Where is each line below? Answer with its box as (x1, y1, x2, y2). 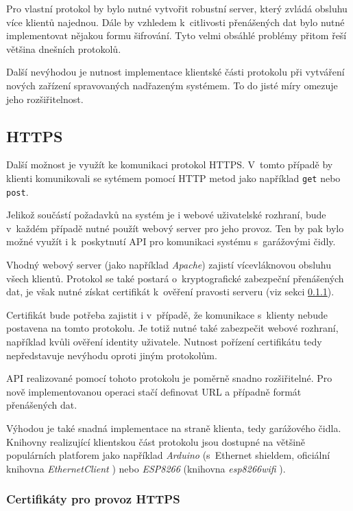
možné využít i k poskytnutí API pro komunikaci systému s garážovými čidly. (6, 234, 336, 249)
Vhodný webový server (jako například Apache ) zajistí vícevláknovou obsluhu (6, 258, 332, 272)
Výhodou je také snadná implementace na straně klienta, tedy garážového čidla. (6, 420, 341, 435)
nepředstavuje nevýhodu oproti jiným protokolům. (6, 348, 217, 362)
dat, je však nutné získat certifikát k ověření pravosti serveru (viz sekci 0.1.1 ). (6, 284, 334, 299)
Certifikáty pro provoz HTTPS (6, 490, 180, 508)
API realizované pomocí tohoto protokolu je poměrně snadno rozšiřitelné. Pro (6, 371, 332, 385)
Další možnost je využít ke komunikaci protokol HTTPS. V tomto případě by (6, 157, 333, 172)
